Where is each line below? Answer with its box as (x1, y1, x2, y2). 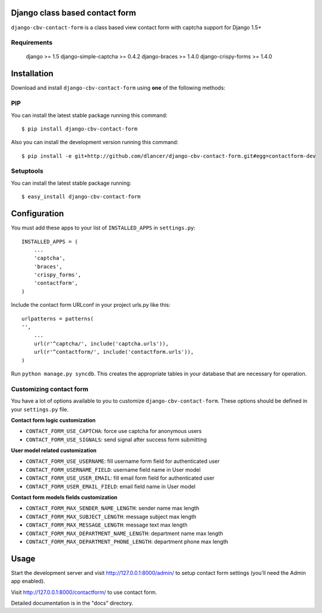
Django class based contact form (11, 8, 137, 18)
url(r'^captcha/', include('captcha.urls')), (33, 340, 169, 347)
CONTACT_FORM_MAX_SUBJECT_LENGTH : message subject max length (26, 513, 197, 520)
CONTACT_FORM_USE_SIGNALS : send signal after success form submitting (26, 435, 207, 443)
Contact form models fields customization (11, 494, 118, 501)
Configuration (11, 209, 64, 219)
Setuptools (11, 167, 44, 175)
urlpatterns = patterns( (21, 315, 94, 322)
